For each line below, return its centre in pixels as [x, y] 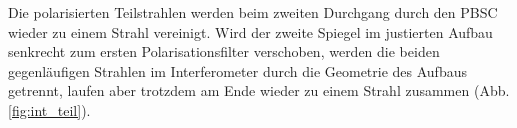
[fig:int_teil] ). [49, 109]
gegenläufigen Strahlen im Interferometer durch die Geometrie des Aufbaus [237, 70]
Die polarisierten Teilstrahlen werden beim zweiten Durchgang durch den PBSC [253, 12]
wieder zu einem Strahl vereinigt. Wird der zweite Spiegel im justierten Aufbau [250, 31]
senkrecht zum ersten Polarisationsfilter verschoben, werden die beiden [224, 51]
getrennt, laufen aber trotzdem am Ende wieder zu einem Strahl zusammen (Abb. [259, 90]
